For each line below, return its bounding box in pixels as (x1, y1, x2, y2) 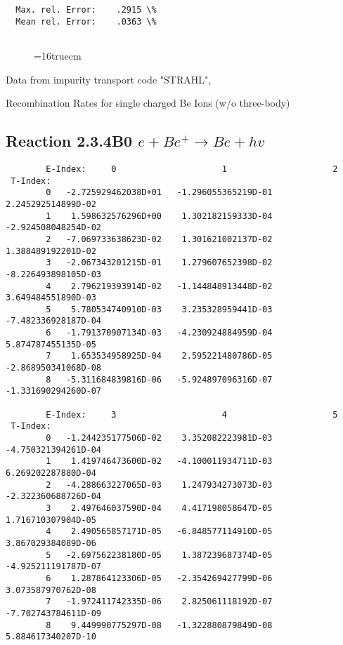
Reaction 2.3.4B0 (6, 130, 133, 152)
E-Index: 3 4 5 (46, 409, 338, 420)
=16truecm (34, 48, 82, 62)
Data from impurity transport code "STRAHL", (6, 72, 212, 86)
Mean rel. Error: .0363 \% (15, 16, 157, 27)
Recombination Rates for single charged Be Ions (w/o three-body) (6, 95, 290, 110)
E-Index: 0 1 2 (46, 164, 338, 174)
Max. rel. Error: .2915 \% (15, 5, 157, 15)
